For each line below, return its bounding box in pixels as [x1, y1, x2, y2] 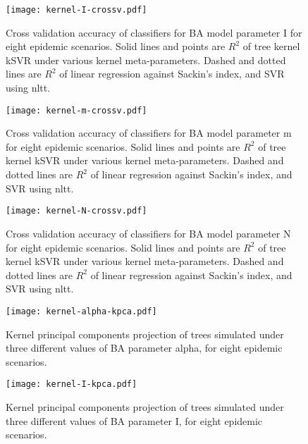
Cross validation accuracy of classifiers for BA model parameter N [6, 226, 291, 240]
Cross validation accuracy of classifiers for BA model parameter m [6, 125, 292, 140]
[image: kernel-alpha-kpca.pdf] [6, 306, 157, 316]
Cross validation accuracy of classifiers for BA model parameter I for [6, 25, 302, 39]
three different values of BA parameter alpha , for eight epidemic [6, 340, 283, 355]
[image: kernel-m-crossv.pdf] [6, 105, 147, 116]
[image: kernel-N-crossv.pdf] [6, 206, 147, 216]
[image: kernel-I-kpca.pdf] [6, 379, 137, 390]
